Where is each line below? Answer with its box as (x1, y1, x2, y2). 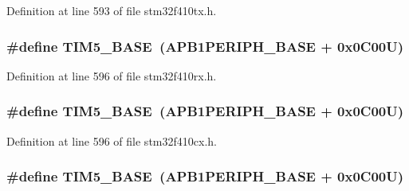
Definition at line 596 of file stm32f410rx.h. (6, 67, 217, 84)
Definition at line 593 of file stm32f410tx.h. (6, 2, 217, 18)
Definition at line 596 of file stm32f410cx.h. (6, 132, 217, 149)
